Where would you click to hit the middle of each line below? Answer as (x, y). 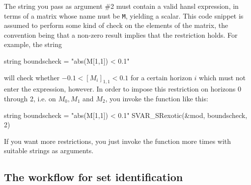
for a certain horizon (161, 77)
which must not (223, 77)
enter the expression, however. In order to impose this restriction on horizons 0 (123, 89)
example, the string (33, 44)
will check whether (32, 77)
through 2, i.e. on (30, 99)
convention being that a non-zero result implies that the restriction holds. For (121, 35)
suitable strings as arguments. (49, 150)
